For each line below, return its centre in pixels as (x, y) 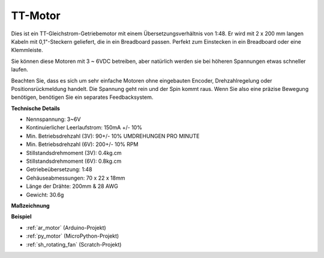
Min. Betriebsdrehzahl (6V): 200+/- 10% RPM (82, 144)
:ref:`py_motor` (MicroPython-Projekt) (73, 236)
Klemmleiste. (27, 50)
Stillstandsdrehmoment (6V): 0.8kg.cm (74, 161)
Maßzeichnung (31, 205)
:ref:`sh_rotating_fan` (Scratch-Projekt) (74, 244)
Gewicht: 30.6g (45, 195)
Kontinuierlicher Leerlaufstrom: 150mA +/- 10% (84, 128)
